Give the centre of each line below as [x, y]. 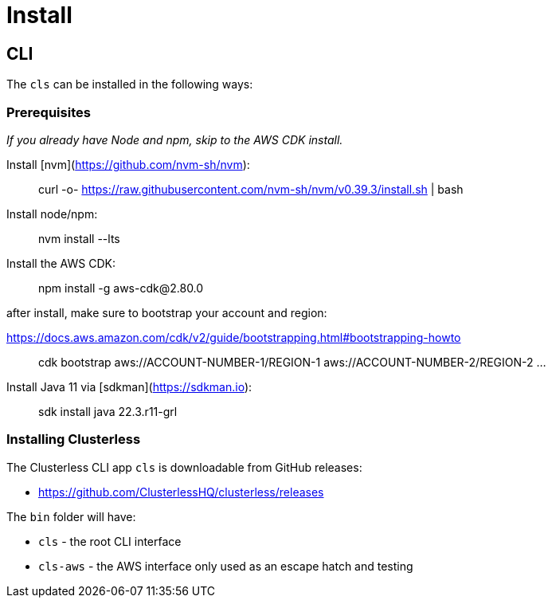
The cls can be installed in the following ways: [130, 84]
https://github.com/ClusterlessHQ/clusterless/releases [181, 492]
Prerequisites [49, 112]
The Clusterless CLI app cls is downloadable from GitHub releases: [184, 467]
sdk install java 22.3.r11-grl [108, 411]
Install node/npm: [52, 214]
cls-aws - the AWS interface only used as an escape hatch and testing [226, 566]
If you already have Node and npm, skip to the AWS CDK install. [175, 139]
